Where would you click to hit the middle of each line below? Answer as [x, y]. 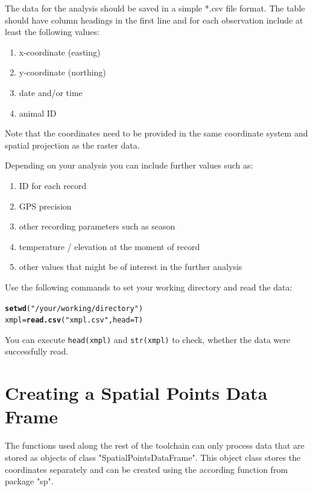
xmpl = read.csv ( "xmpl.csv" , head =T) [74, 320]
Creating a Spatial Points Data [136, 393]
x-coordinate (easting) [60, 52]
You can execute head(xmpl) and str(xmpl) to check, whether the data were [148, 339]
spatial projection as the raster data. [72, 145]
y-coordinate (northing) [62, 72]
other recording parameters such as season [97, 226]
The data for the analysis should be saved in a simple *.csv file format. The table [155, 8]
